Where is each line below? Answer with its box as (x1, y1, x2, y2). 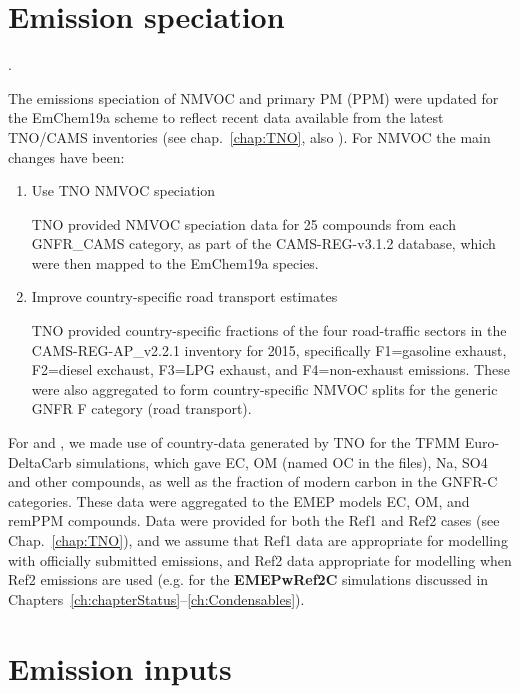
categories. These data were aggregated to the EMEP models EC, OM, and (8, 490, 470, 511)
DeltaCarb (8, 451, 72, 472)
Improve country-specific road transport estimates (31, 286, 338, 307)
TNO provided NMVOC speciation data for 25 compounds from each (31, 213, 456, 234)
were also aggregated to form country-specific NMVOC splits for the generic (31, 378, 498, 399)
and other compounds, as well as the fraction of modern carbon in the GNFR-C (8, 471, 498, 492)
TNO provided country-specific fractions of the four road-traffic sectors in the (31, 320, 507, 341)
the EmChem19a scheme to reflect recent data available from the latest (8, 107, 444, 128)
